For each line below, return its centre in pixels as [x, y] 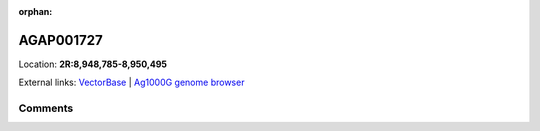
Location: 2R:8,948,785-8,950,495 [93, 64]
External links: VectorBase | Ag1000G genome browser [131, 82]
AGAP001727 [61, 40]
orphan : [35, 11]
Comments [46, 108]
